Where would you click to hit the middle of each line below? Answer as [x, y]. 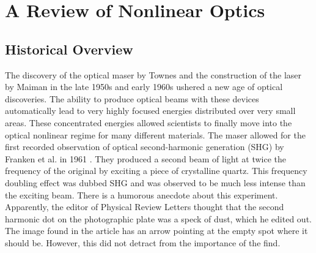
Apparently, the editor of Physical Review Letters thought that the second [145, 207]
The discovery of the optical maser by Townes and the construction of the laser [153, 74]
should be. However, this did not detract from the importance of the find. [143, 242]
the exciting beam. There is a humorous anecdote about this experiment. [141, 194]
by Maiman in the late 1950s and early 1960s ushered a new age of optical [144, 87]
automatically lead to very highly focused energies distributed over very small [150, 111]
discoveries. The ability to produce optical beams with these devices [132, 98]
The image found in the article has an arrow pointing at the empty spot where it [156, 231]
